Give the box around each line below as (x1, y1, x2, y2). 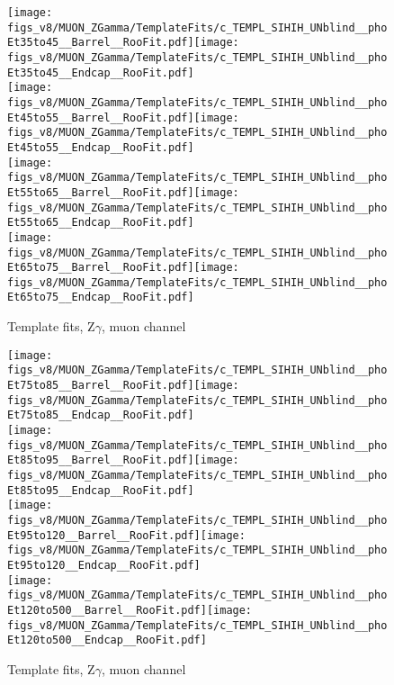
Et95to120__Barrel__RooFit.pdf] (7, 528, 201, 542)
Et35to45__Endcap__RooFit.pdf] (7, 66, 194, 79)
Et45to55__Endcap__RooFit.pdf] (7, 140, 194, 154)
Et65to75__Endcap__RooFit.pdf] (7, 291, 194, 304)
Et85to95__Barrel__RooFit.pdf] (7, 454, 194, 467)
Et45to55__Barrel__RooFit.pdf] (7, 111, 194, 124)
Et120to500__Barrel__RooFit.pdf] (7, 603, 207, 617)
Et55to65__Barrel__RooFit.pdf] (7, 185, 194, 199)
